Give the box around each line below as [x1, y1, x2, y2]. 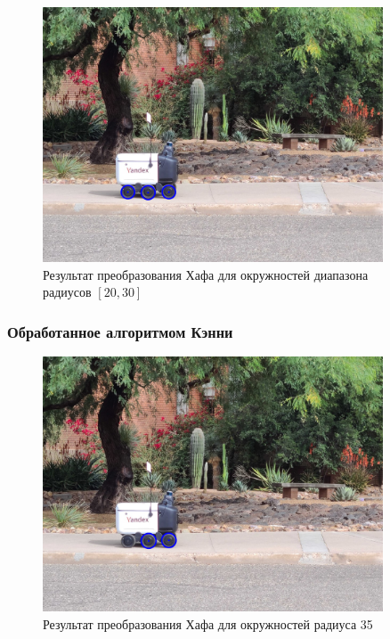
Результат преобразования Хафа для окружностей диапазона [43, 265, 369, 283]
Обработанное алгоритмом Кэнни [7, 320, 233, 342]
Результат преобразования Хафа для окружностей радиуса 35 [43, 614, 373, 633]
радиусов [43, 283, 92, 301]
